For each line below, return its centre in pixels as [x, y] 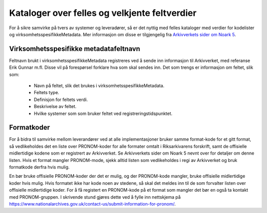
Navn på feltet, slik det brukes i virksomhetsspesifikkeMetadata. [99, 86]
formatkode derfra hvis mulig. [39, 167]
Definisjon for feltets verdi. [61, 100]
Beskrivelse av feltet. [55, 106]
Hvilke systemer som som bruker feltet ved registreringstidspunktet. [103, 113]
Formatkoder [30, 128]
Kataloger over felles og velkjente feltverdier [103, 13]
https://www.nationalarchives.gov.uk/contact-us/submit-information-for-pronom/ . [92, 204]
